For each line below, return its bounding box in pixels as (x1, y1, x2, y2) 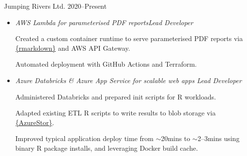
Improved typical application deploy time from (15, 133, 154, 143)
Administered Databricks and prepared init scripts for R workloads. (15, 91, 216, 101)
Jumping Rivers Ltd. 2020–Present (4, 1, 107, 11)
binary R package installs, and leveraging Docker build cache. (15, 142, 198, 153)
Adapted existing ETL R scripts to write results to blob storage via (15, 108, 216, 118)
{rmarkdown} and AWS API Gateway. (15, 43, 130, 53)
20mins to (161, 133, 190, 143)
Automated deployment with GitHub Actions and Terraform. (15, 59, 197, 69)
